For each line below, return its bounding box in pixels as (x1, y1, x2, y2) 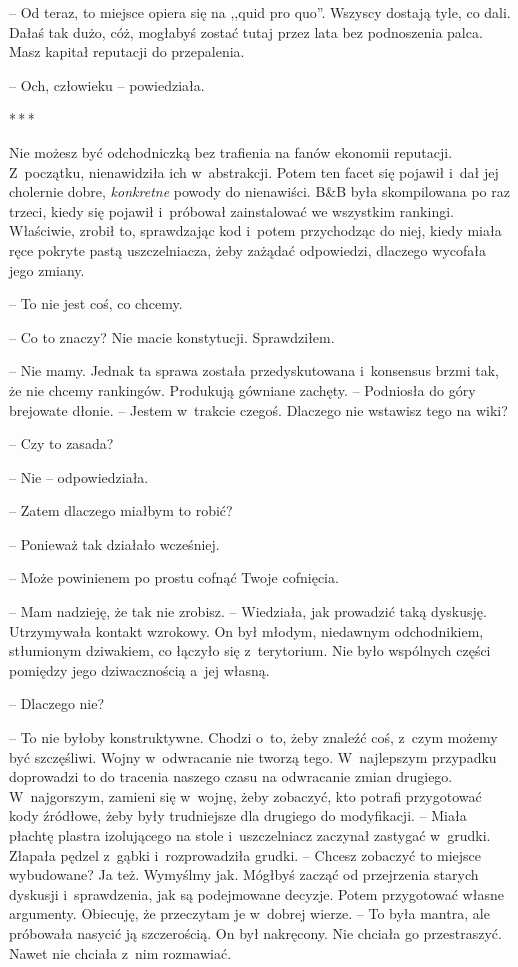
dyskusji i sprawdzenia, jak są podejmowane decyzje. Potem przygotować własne (9, 883, 504, 904)
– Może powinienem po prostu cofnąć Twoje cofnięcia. (9, 567, 339, 588)
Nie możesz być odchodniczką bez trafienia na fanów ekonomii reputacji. (9, 141, 453, 162)
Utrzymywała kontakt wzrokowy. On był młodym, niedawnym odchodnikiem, (9, 620, 484, 641)
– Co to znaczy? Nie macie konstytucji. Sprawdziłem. (9, 326, 335, 347)
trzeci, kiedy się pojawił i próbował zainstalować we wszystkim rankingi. (9, 200, 454, 221)
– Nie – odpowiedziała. (9, 466, 149, 487)
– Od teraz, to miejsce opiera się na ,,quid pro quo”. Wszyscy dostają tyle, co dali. (9, 2, 511, 22)
